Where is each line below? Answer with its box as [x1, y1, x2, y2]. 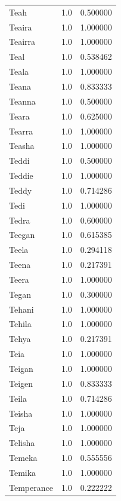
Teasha [9, 139, 35, 152]
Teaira [9, 20, 32, 33]
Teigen [9, 377, 33, 389]
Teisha [9, 407, 33, 419]
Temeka [9, 451, 38, 464]
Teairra [9, 35, 36, 48]
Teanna [9, 94, 36, 107]
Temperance [9, 481, 53, 493]
